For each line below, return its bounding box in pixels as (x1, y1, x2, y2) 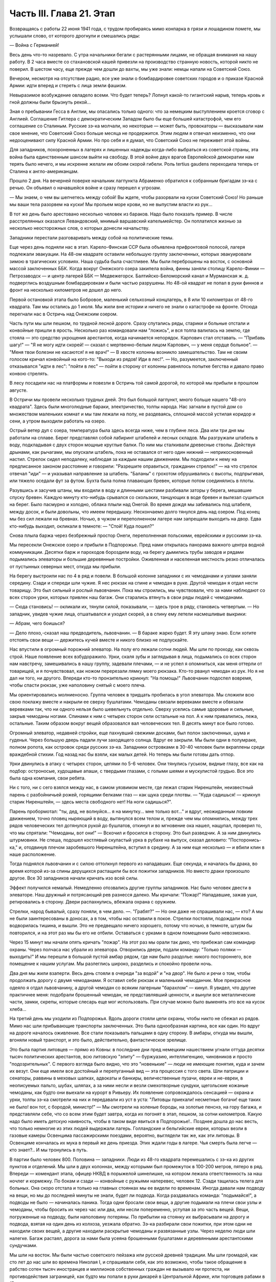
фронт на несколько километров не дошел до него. (9, 287, 122, 293)
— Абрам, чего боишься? (9, 620, 65, 627)
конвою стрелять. (9, 370, 49, 376)
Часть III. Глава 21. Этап (9, 8, 116, 19)
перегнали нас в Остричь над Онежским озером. (9, 311, 118, 317)
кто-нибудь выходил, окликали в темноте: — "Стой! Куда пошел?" (9, 523, 154, 529)
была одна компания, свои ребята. (9, 775, 86, 782)
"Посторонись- (228, 837, 262, 843)
